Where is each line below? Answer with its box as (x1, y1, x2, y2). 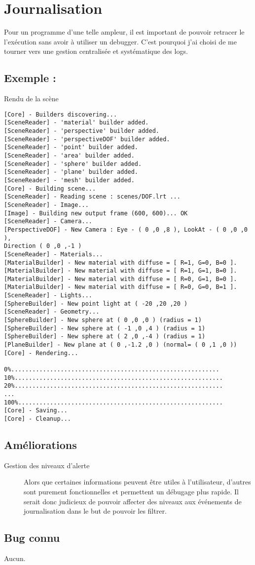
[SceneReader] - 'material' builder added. (4, 119, 149, 126)
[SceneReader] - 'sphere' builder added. (4, 160, 142, 167)
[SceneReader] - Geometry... (4, 308, 100, 316)
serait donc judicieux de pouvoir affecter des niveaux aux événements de (24, 496, 242, 506)
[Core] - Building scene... (4, 185, 96, 192)
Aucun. (4, 553, 26, 564)
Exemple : (4, 70, 56, 85)
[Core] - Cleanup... (4, 415, 72, 422)
